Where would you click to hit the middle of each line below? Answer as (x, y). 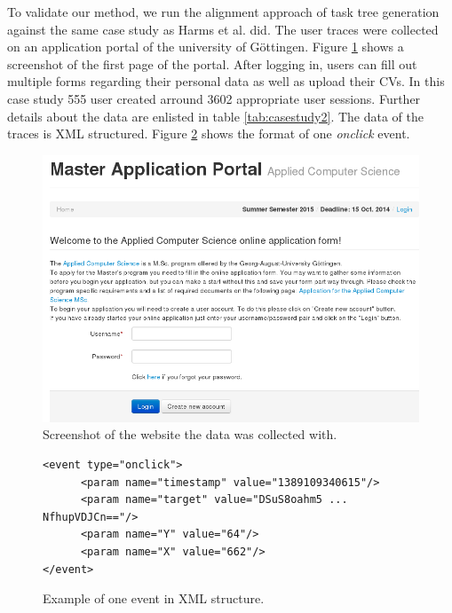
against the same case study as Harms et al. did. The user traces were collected (223, 29)
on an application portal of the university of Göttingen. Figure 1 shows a (206, 47)
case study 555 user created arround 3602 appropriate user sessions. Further (214, 98)
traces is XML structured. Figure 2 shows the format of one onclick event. (209, 134)
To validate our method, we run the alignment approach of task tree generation (223, 12)
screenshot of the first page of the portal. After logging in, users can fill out (212, 63)
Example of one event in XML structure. (154, 598)
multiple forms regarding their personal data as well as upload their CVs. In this (226, 81)
